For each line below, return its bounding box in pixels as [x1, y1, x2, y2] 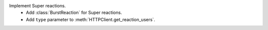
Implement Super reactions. [9, 3, 66, 8]
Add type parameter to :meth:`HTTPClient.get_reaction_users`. [26, 16, 155, 22]
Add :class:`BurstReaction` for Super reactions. [26, 10, 122, 16]
